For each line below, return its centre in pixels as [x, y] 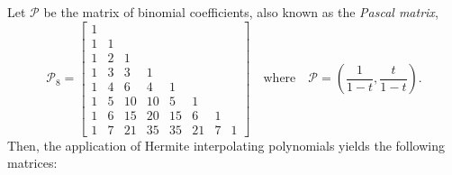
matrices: [32, 163]
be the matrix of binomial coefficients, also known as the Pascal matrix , [241, 12]
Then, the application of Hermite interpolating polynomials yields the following [226, 145]
